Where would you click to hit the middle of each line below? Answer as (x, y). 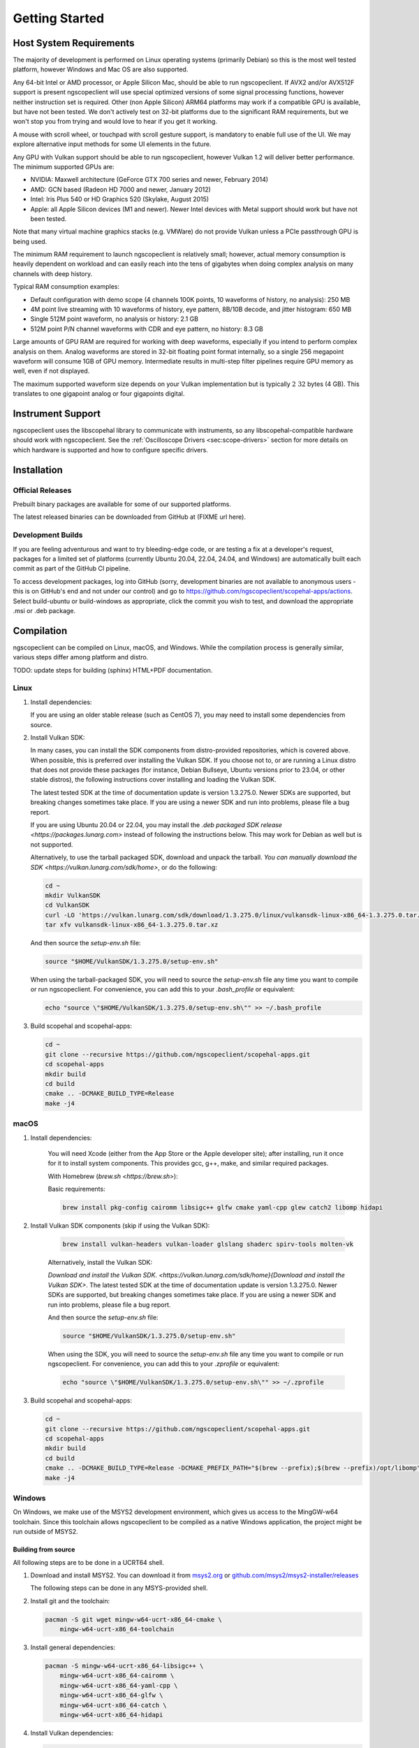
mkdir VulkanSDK (73, 895)
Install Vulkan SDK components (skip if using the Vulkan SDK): (120, 1226)
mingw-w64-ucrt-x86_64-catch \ (113, 1705)
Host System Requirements (74, 43)
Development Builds (48, 535)
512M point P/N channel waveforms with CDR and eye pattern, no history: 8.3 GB (147, 329)
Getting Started (59, 18)
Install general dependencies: (73, 1647)
